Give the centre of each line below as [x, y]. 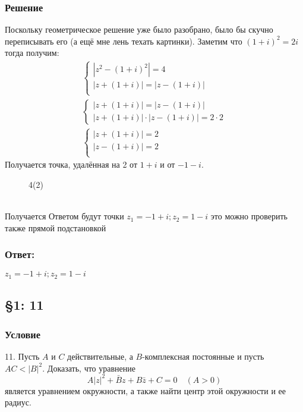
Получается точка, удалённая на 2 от [71, 164]
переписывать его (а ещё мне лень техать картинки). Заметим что [124, 41]
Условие [23, 334]
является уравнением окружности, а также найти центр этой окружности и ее [145, 390]
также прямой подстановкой [56, 227]
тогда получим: [32, 53]
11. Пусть [22, 356]
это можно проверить [249, 216]
